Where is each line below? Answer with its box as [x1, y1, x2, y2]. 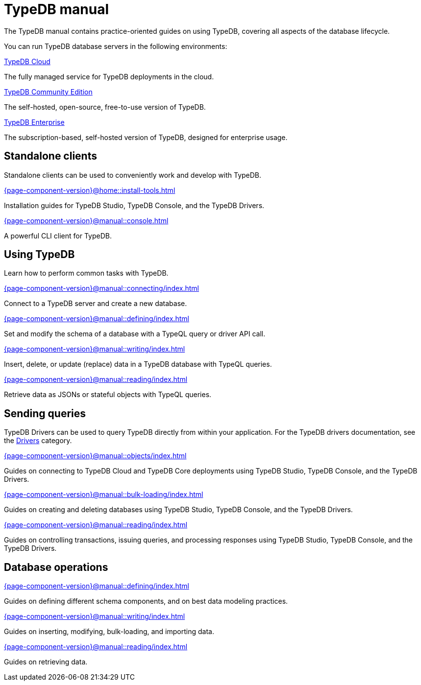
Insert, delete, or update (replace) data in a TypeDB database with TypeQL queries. [4, 360, 272, 369]
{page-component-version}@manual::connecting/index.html [4, 284, 199, 293]
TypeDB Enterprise [4, 118, 65, 126]
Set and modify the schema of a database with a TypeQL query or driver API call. [4, 330, 266, 338]
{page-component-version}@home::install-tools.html [4, 186, 175, 194]
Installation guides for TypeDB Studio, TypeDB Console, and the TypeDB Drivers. [4, 201, 265, 210]
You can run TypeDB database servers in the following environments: [4, 42, 227, 50]
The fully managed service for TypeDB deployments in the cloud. [4, 72, 214, 81]
